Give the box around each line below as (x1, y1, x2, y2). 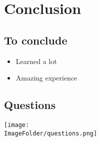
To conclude (4, 32, 67, 47)
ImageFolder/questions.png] (4, 129, 97, 137)
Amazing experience (15, 72, 77, 83)
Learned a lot (15, 55, 57, 66)
